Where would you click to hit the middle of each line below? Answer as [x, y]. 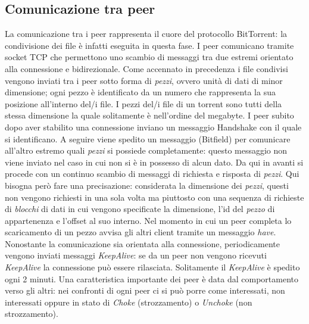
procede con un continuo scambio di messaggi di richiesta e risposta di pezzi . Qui [152, 174]
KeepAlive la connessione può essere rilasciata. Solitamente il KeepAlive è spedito [152, 267]
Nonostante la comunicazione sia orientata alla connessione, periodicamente [142, 243]
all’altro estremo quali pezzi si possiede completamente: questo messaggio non [146, 150]
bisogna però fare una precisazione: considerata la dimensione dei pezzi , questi [147, 185]
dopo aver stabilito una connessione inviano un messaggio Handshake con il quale [153, 127]
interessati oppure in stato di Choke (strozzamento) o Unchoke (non [129, 302]
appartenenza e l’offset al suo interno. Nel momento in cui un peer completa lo [148, 220]
